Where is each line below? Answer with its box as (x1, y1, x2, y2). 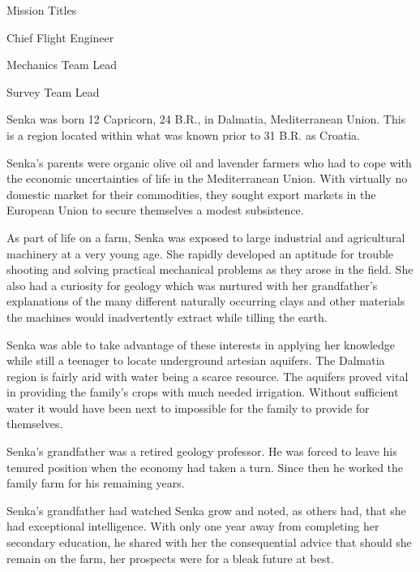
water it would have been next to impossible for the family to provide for (6, 399, 370, 416)
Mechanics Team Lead (6, 56, 117, 73)
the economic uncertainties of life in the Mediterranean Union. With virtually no (6, 170, 408, 187)
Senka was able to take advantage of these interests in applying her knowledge (6, 336, 396, 353)
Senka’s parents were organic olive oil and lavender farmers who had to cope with (6, 154, 412, 171)
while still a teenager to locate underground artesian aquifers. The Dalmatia (6, 352, 385, 369)
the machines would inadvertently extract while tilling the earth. (6, 308, 328, 325)
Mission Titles (6, 2, 77, 18)
